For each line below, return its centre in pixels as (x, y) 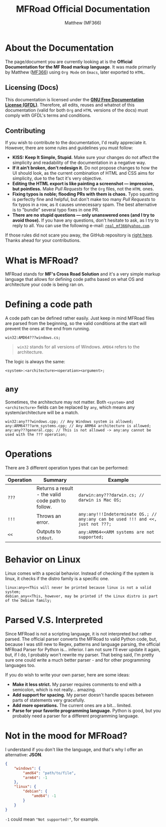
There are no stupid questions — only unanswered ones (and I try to (83, 215)
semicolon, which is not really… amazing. (54, 689)
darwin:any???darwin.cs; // (111, 495)
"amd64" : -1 (44, 796)
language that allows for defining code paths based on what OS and (74, 279)
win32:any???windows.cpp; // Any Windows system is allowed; (69, 422)
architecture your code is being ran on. (45, 284)
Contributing (25, 131)
